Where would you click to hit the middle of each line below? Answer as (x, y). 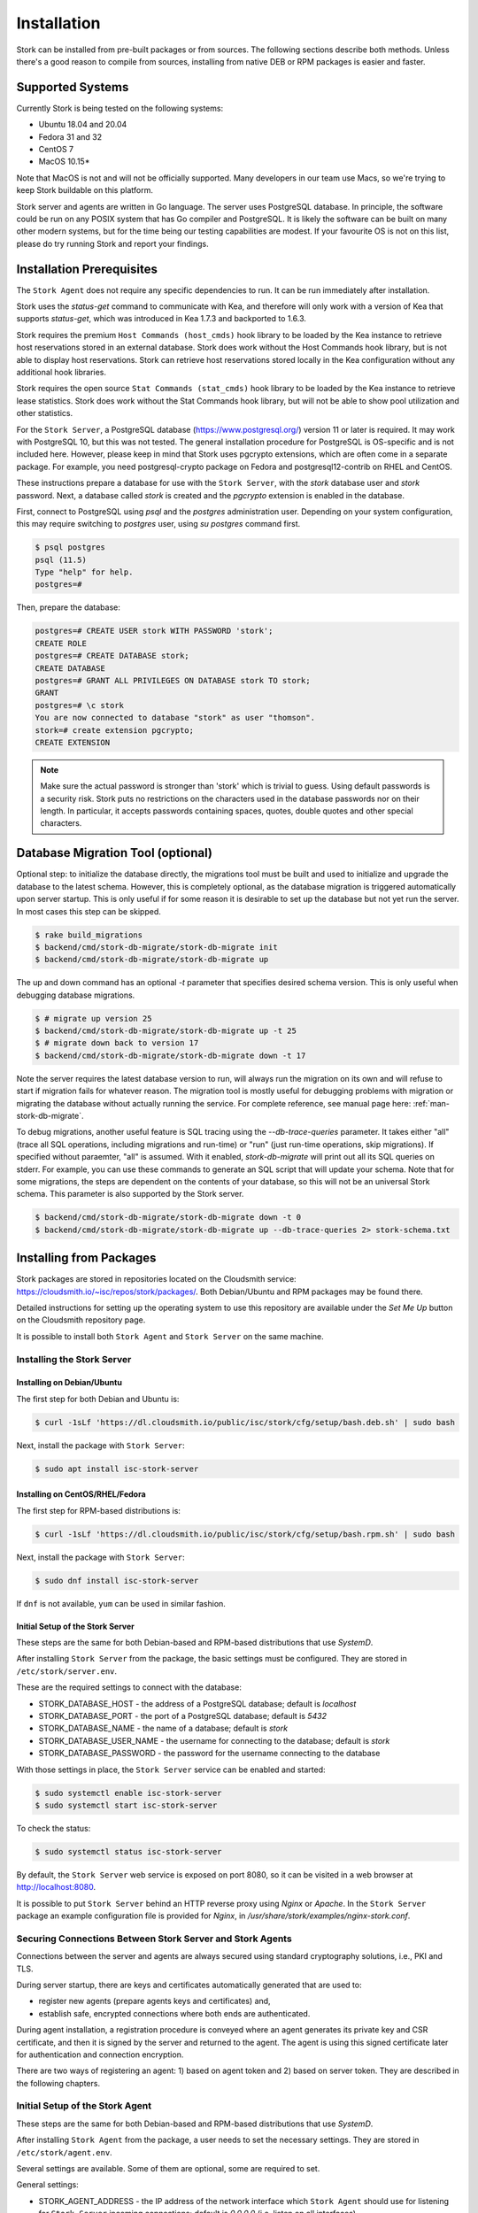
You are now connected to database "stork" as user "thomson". (175, 718)
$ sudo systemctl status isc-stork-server (128, 1851)
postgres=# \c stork (79, 705)
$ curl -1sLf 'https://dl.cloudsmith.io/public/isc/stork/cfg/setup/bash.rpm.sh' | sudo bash (245, 1534)
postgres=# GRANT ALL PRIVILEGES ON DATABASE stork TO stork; (173, 680)
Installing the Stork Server (74, 1359)
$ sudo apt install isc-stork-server (117, 1469)
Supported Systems (73, 87)
